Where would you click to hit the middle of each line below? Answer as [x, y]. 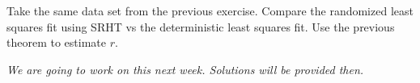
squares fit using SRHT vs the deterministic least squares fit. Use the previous [201, 26]
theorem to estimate [56, 42]
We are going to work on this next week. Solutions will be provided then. [185, 69]
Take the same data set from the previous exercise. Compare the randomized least [210, 10]
